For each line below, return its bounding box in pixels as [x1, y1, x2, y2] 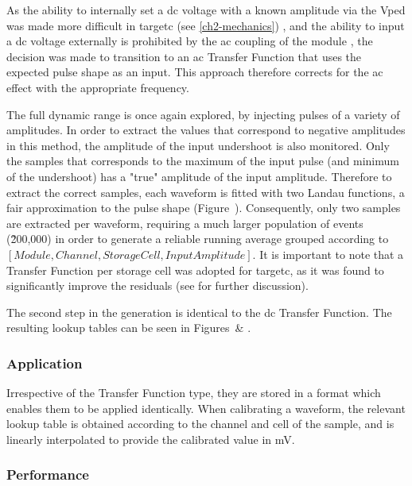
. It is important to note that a [252, 245, 404, 262]
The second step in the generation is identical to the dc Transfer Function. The [6, 303, 392, 320]
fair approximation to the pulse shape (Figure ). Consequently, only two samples [6, 199, 401, 216]
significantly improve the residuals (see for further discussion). [6, 277, 309, 294]
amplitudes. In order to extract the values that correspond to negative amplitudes [6, 121, 406, 138]
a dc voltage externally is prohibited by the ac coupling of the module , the [6, 33, 373, 49]
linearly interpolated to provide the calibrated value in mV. [6, 430, 295, 447]
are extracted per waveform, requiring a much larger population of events [6, 214, 363, 231]
